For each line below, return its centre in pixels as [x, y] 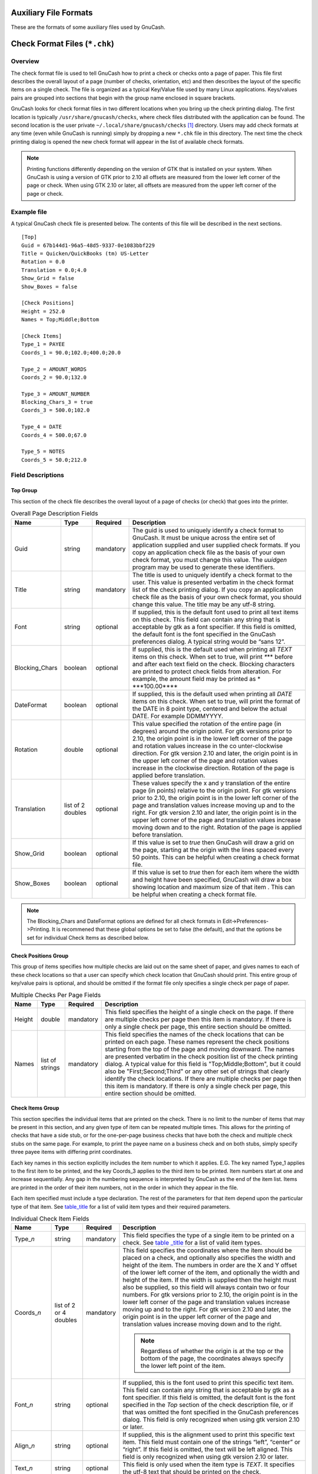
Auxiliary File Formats [52, 13]
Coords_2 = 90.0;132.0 [54, 377]
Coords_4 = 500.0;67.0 [54, 435]
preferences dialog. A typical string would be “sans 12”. [209, 641]
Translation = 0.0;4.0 [54, 270]
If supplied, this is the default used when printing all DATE [212, 694]
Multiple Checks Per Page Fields [56, 995]
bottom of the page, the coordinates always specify [212, 1358]
